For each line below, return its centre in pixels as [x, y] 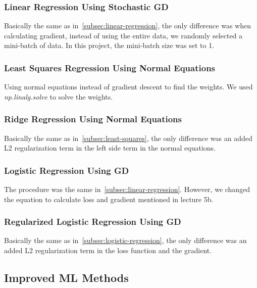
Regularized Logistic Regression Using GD [93, 222]
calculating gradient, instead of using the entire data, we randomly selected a [123, 35]
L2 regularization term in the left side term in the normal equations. [110, 148]
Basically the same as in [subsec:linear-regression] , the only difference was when [127, 26]
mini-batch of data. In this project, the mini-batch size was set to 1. [109, 45]
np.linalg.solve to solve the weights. [59, 96]
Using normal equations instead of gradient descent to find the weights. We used [128, 87]
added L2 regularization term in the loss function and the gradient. [108, 250]
